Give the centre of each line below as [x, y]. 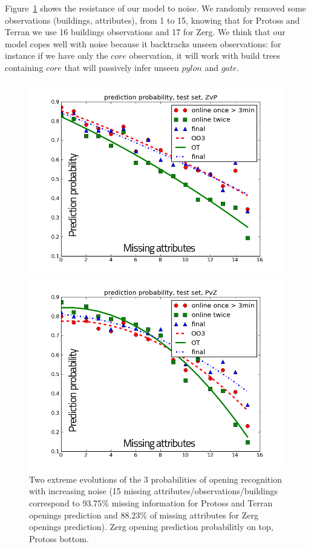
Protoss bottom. [59, 538]
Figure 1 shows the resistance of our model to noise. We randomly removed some [155, 8]
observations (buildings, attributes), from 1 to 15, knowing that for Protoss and [152, 20]
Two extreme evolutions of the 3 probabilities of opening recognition [155, 479]
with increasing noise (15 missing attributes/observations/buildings [154, 491]
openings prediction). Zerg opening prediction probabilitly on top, [151, 527]
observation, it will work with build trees [205, 55]
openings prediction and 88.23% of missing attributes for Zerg [144, 515]
